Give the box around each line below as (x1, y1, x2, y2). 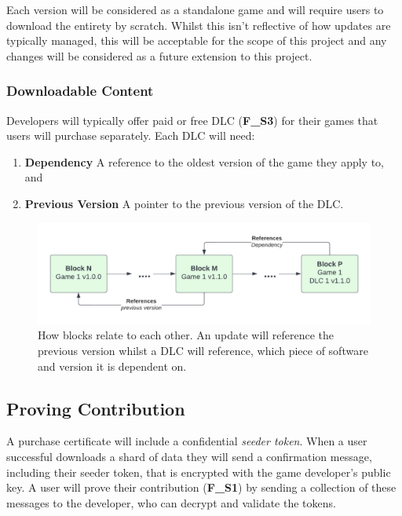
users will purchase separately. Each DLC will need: (6, 127, 255, 144)
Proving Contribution (6, 396, 185, 420)
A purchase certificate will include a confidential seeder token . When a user (6, 433, 367, 449)
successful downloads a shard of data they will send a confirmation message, (6, 448, 372, 464)
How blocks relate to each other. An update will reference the (38, 327, 334, 343)
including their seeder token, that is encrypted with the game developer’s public (6, 463, 391, 480)
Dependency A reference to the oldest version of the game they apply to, (24, 153, 385, 170)
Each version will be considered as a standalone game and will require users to (6, 2, 384, 17)
